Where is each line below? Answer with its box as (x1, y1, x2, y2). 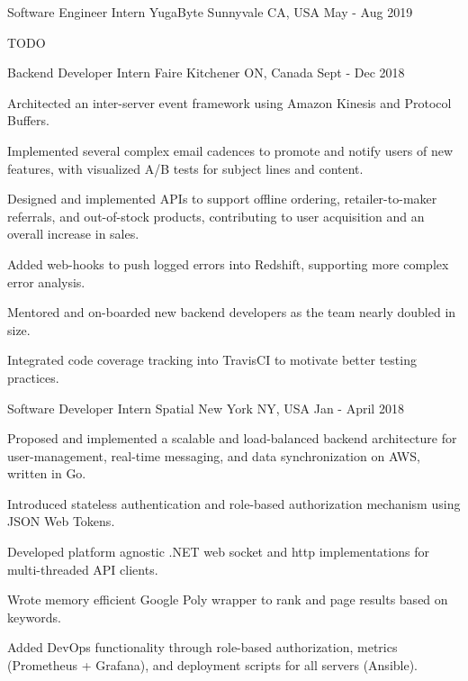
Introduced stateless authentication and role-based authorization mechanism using (7, 494, 461, 513)
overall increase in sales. (7, 224, 139, 243)
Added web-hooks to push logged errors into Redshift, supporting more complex (7, 254, 449, 273)
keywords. (7, 607, 62, 626)
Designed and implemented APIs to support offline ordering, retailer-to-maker (7, 189, 437, 208)
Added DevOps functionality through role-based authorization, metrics (7, 638, 398, 657)
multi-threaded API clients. (7, 559, 158, 578)
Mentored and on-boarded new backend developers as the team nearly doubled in (7, 303, 456, 322)
